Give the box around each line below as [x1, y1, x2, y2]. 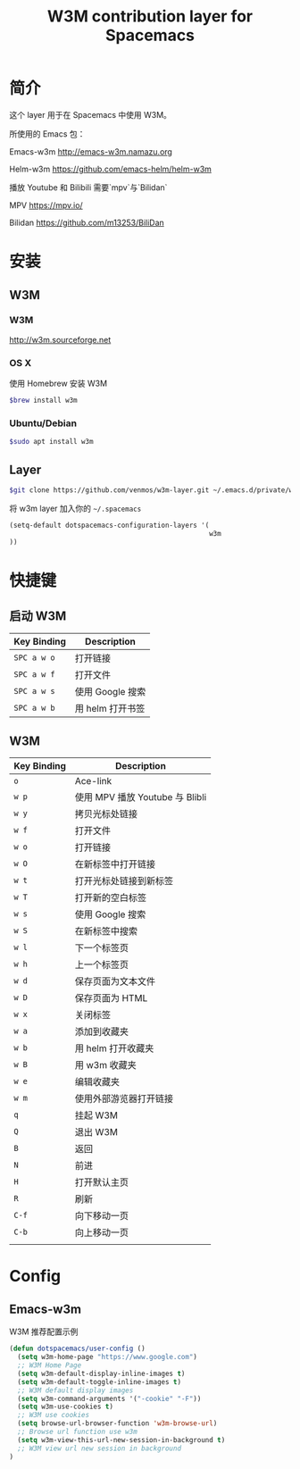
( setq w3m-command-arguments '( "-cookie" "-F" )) [17, 1394, 202, 1403]
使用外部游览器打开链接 [74, 1092, 174, 1105]
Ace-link [74, 775, 112, 788]
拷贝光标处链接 [74, 808, 138, 821]
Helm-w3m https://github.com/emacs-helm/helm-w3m [9, 163, 212, 174]
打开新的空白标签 [74, 891, 147, 904]
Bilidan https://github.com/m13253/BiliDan [9, 217, 165, 228]
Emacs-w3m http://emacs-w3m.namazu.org [9, 146, 172, 157]
